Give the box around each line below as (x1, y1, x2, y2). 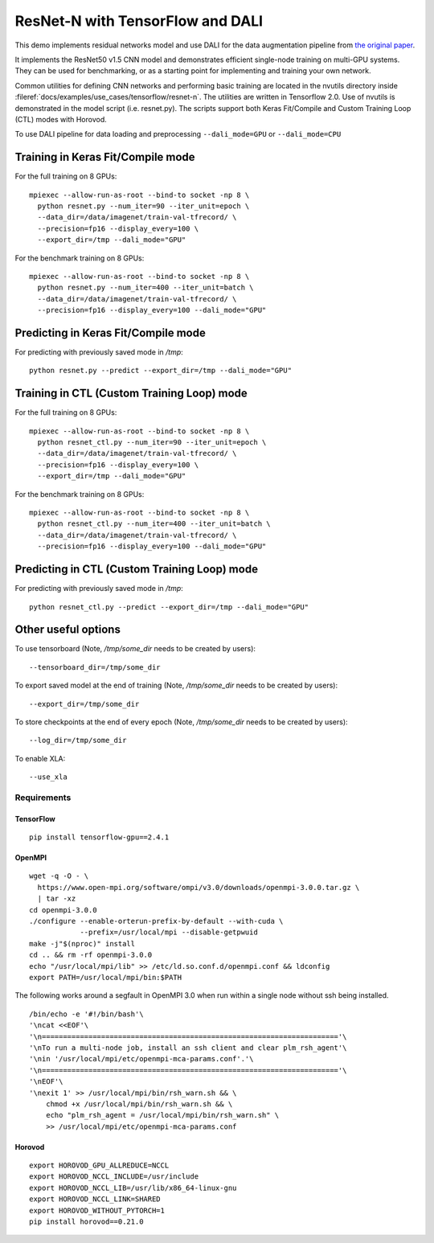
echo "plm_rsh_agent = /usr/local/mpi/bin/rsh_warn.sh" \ (45, 1110, 280, 1120)
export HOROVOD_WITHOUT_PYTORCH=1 (29, 1206, 165, 1215)
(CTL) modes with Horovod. (14, 114, 108, 124)
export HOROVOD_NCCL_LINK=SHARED (29, 1195, 161, 1204)
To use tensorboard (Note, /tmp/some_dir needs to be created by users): (14, 644, 256, 654)
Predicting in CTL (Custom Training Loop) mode (14, 563, 259, 576)
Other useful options (14, 623, 121, 637)
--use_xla (29, 773, 68, 781)
